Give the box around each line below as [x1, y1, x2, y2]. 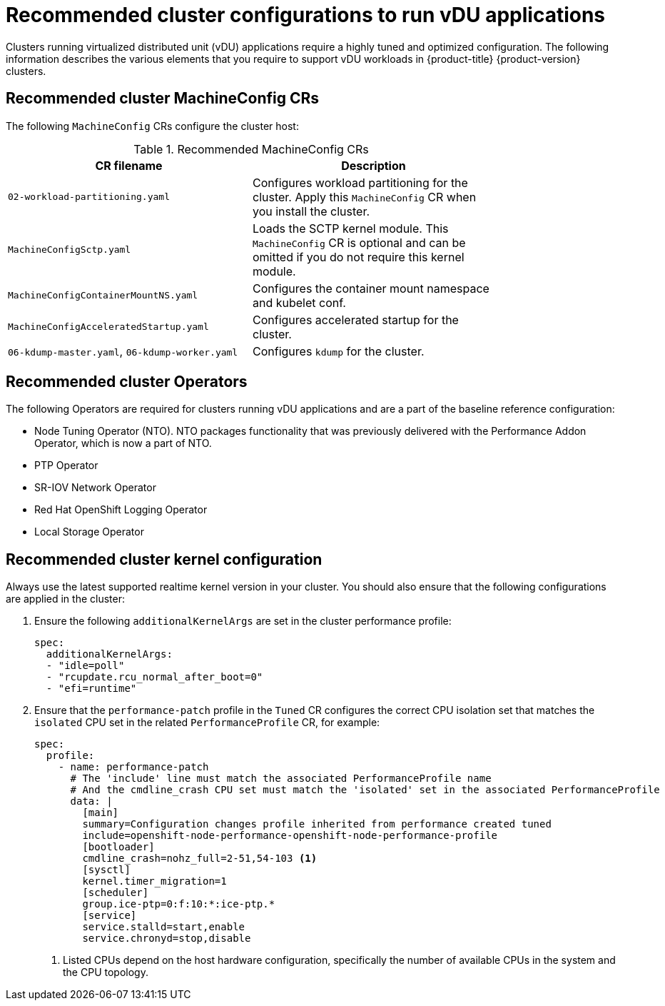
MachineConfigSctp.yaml [8, 244, 131, 256]
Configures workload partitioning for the [253, 175, 468, 190]
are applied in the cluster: [6, 593, 125, 605]
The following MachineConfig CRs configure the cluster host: [6, 119, 299, 132]
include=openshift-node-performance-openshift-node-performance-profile [82, 830, 498, 842]
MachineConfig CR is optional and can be [253, 235, 466, 250]
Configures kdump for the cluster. [253, 343, 425, 358]
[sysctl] [82, 864, 131, 876]
